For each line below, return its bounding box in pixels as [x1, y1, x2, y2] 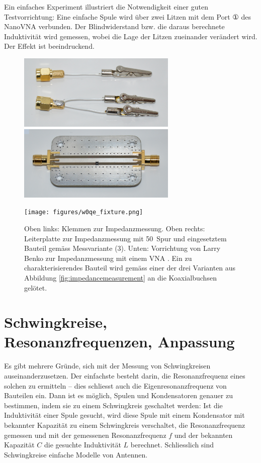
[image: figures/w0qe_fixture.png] [24, 209, 143, 216]
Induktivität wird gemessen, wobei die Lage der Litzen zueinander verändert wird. [4, 31, 257, 41]
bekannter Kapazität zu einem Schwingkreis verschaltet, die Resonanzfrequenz [4, 419, 245, 430]
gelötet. [24, 282, 47, 293]
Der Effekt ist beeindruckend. [4, 41, 95, 51]
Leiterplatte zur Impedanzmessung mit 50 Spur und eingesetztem [24, 233, 227, 243]
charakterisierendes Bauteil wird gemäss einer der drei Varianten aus [24, 262, 236, 273]
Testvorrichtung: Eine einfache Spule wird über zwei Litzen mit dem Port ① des [4, 11, 251, 22]
